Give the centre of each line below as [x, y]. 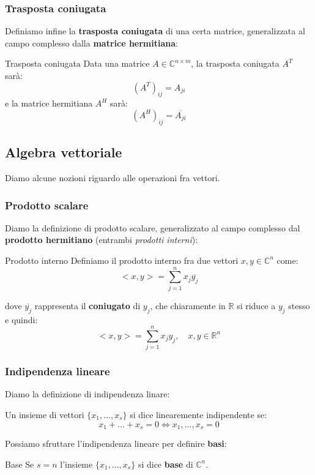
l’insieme [76, 464]
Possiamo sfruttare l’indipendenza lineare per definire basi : [116, 443]
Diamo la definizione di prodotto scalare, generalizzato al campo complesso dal [153, 227]
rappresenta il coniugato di [87, 305]
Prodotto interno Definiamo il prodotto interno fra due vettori [122, 260]
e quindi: [21, 319]
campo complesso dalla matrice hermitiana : [91, 43]
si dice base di [165, 464]
